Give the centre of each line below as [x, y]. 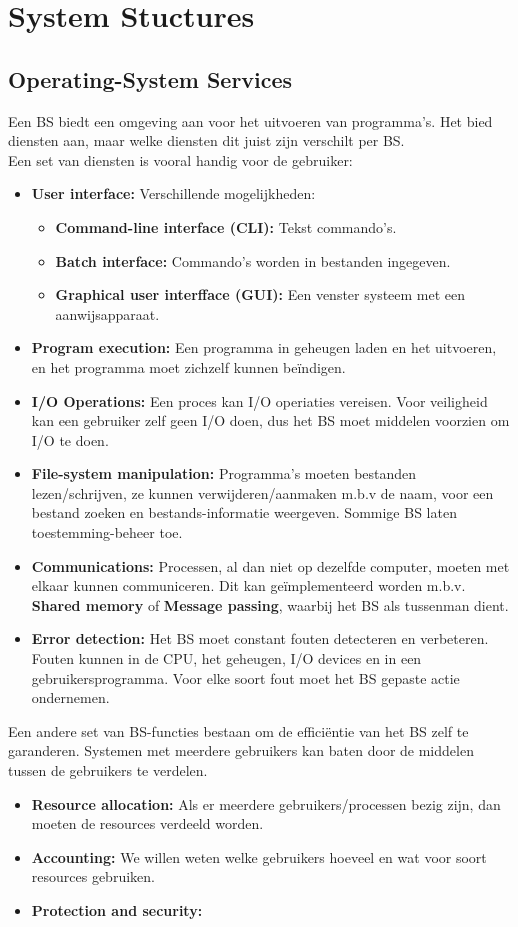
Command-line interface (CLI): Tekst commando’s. [226, 226]
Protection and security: [117, 909]
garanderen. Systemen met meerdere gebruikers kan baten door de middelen [241, 750]
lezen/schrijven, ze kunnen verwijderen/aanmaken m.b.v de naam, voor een [262, 492]
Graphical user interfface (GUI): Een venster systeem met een [260, 294]
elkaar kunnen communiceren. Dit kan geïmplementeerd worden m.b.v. [248, 585]
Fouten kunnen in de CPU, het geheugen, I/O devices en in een [226, 658]
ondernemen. [70, 697]
